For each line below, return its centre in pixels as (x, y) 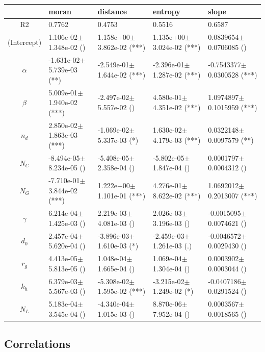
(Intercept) (25, 42)
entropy (167, 11)
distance (112, 11)
